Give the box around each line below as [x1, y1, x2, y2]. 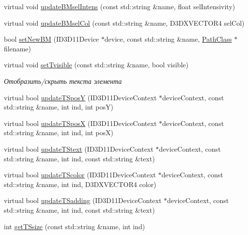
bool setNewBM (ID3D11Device [4, 34, 99, 44]
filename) [4, 43, 31, 53]
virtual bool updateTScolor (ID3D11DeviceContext [4, 170, 156, 180]
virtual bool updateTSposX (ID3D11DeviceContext [4, 118, 157, 128]
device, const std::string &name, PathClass [104, 34, 232, 44]
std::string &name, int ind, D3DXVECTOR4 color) [4, 179, 156, 189]
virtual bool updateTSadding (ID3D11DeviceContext [4, 195, 162, 205]
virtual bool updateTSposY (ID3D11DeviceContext [4, 92, 157, 102]
